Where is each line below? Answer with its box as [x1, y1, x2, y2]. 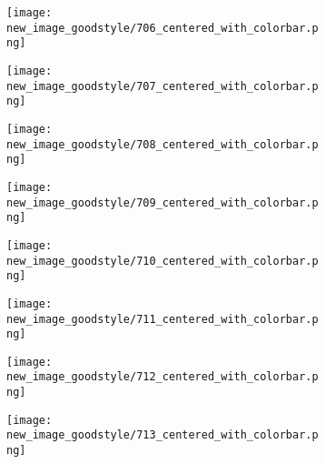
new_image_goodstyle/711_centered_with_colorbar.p [6, 312, 319, 326]
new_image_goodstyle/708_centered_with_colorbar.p [6, 137, 319, 151]
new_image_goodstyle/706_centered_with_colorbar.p [6, 21, 319, 35]
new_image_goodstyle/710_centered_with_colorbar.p [6, 254, 319, 267]
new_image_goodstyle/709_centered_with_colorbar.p [6, 196, 319, 209]
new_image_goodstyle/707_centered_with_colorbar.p [6, 79, 319, 93]
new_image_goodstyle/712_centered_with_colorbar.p [6, 370, 319, 384]
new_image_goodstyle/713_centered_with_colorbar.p [6, 429, 319, 442]
